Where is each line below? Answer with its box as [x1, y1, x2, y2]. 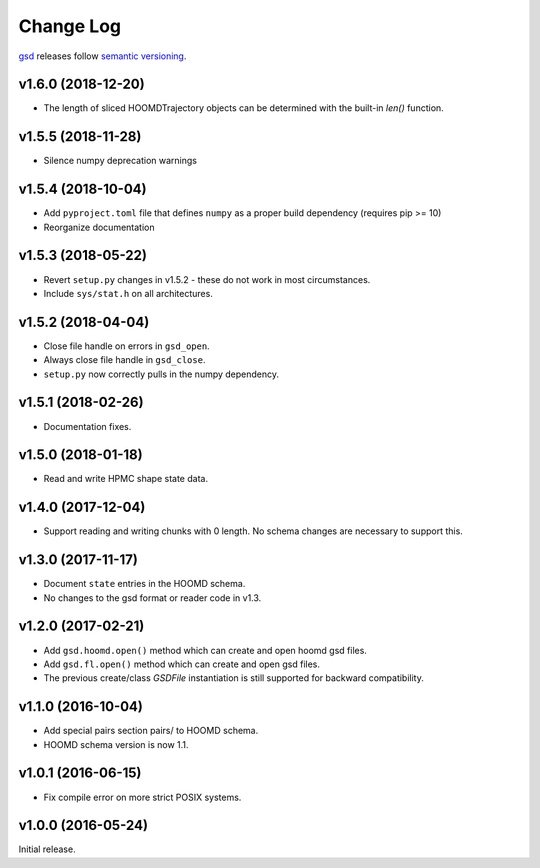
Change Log [18, 15, 122, 37]
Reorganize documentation [43, 221, 155, 233]
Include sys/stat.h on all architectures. [43, 287, 214, 299]
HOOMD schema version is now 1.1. [43, 738, 189, 750]
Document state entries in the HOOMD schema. [43, 578, 246, 590]
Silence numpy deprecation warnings [43, 155, 198, 167]
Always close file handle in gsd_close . [43, 354, 206, 366]
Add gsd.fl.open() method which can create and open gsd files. [43, 658, 320, 670]
